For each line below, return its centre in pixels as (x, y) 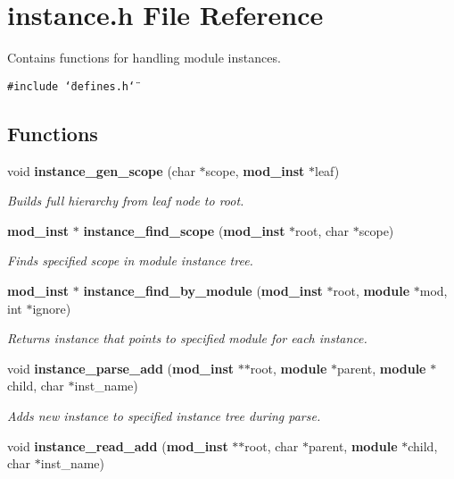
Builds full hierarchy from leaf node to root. (126, 201)
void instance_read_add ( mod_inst (118, 445)
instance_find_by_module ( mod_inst (203, 290)
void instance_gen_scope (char (101, 170)
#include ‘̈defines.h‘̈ (71, 86)
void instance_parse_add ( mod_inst (121, 368)
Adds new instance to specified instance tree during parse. (164, 415)
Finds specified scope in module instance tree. (130, 261)
